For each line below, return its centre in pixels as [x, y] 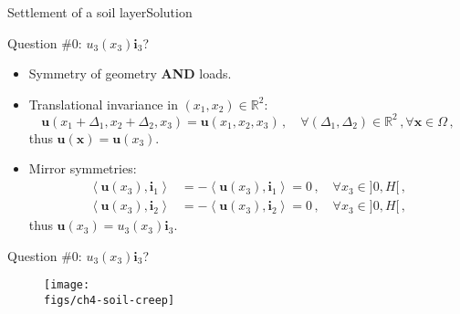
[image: [67, 285]
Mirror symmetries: [83, 168]
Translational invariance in [103, 104]
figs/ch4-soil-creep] [110, 300]
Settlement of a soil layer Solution [100, 12]
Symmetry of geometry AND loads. [130, 73]
